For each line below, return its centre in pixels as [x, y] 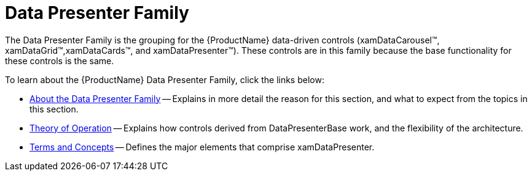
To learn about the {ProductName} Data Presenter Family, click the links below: [165, 79]
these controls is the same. [60, 61]
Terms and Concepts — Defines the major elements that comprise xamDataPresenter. [202, 147]
